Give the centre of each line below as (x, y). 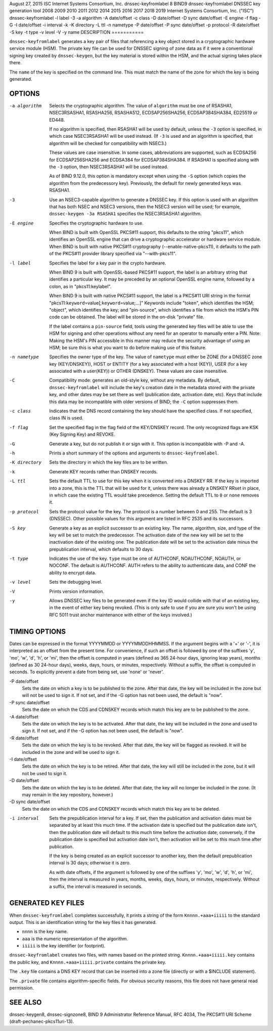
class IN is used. (66, 418)
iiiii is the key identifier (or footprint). (64, 946)
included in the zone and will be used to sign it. (71, 752)
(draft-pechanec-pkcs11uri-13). (42, 1021)
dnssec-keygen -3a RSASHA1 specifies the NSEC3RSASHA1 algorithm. (126, 214)
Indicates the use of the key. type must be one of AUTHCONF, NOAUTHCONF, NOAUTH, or (145, 559)
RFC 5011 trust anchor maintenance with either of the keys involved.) (121, 615)
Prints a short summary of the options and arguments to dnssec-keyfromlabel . (134, 453)
